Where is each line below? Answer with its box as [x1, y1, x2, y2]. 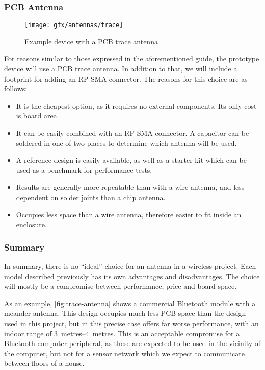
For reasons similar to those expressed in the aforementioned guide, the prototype [4, 53, 259, 64]
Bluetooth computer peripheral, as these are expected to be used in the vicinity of [4, 338, 261, 349]
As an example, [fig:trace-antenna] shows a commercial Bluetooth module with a [4, 298, 256, 308]
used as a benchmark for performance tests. [16, 164, 152, 175]
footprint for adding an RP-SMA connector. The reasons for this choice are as [4, 73, 248, 84]
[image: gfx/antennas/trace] [24, 21, 123, 29]
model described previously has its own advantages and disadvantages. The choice [4, 270, 260, 281]
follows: [4, 83, 28, 94]
